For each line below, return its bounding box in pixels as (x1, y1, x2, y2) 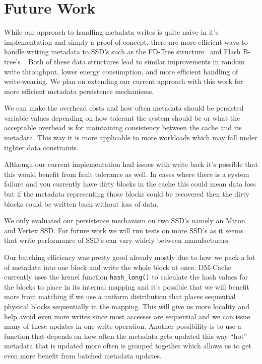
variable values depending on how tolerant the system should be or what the (4, 112, 240, 123)
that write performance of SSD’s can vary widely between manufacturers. (4, 235, 230, 245)
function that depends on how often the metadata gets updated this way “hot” (4, 330, 247, 341)
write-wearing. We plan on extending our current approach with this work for (4, 76, 243, 86)
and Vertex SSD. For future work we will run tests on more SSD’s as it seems (4, 225, 243, 235)
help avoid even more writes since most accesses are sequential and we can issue (4, 311, 250, 321)
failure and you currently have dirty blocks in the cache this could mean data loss (4, 178, 256, 189)
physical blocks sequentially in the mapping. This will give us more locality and (4, 301, 249, 312)
